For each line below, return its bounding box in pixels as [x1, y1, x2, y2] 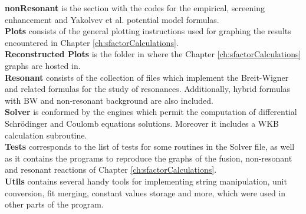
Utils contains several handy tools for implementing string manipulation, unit [5, 175, 287, 187]
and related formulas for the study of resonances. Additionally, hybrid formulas [5, 83, 291, 95]
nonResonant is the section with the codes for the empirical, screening [5, 2, 265, 14]
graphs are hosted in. [5, 59, 81, 71]
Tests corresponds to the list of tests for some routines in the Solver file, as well [5, 140, 295, 153]
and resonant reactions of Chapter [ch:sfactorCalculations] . [5, 163, 217, 176]
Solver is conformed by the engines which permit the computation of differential [5, 106, 297, 118]
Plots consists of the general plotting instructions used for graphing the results [5, 25, 291, 37]
